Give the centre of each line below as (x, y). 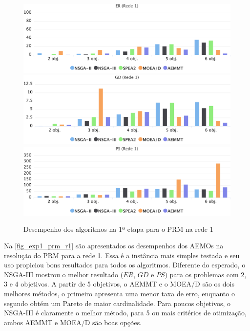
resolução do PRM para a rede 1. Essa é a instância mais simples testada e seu (122, 255)
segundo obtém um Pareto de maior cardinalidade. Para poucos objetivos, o (117, 303)
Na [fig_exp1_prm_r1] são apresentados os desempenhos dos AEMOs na (114, 245)
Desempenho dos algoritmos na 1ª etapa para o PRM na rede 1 (118, 229)
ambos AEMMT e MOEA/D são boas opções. (73, 322)
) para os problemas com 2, (206, 274)
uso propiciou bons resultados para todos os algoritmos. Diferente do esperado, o (125, 265)
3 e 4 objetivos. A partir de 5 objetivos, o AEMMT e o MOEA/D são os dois (119, 284)
